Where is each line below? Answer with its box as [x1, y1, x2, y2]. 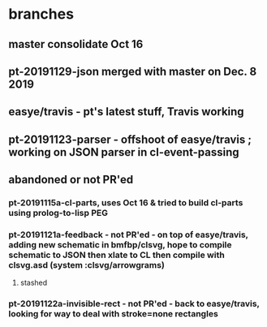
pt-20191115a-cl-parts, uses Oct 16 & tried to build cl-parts [8, 197, 243, 209]
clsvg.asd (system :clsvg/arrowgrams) [8, 259, 165, 270]
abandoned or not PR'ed [8, 173, 134, 187]
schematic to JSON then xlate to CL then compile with [8, 249, 225, 260]
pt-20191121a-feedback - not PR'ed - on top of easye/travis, [8, 229, 249, 240]
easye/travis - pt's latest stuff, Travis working [8, 105, 245, 118]
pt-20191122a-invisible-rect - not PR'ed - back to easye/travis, [8, 298, 260, 309]
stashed [19, 278, 48, 288]
